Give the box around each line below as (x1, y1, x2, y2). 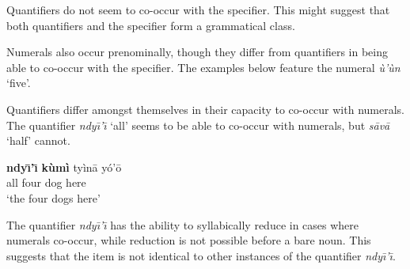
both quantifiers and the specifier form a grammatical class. (6, 17, 295, 33)
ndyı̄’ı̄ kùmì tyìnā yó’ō (6, 158, 122, 175)
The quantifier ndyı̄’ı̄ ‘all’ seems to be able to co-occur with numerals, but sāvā (6, 116, 390, 133)
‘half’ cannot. (6, 132, 70, 149)
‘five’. (6, 74, 31, 91)
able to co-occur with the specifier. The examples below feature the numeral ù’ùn (6, 59, 401, 75)
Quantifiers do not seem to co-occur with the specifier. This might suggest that (6, 2, 390, 17)
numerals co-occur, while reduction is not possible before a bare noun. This (6, 232, 371, 248)
